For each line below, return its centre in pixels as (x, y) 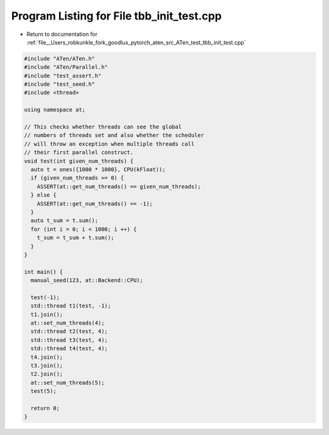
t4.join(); (47, 357)
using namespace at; (55, 110)
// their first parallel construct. (79, 153)
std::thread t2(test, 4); (69, 331)
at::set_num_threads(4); (68, 323)
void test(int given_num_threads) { (79, 161)
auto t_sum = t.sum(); (65, 221)
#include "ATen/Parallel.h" (66, 67)
